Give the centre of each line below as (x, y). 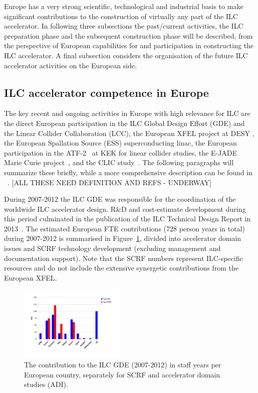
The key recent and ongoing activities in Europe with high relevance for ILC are (127, 113)
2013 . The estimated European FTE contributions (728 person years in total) (124, 228)
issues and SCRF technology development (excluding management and (112, 248)
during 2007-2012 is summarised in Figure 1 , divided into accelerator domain (123, 238)
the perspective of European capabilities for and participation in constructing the (129, 45)
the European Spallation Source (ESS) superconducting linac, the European (120, 143)
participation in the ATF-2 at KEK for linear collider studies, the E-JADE (121, 152)
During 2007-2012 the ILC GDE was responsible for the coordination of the (120, 199)
